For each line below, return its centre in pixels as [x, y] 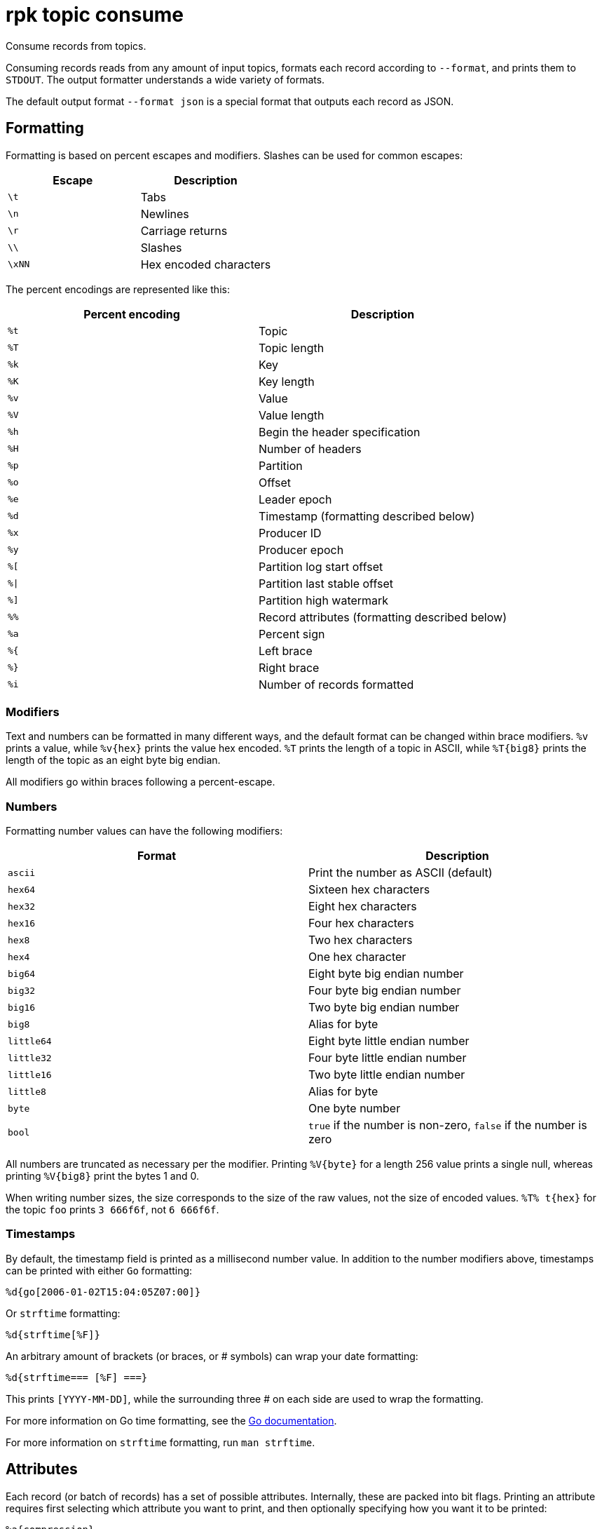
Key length [286, 381]
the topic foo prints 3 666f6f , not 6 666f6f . [112, 1210]
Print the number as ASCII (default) [401, 873]
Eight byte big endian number [386, 974]
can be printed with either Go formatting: [99, 1270]
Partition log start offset [321, 566]
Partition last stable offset [326, 583]
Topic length [291, 348]
